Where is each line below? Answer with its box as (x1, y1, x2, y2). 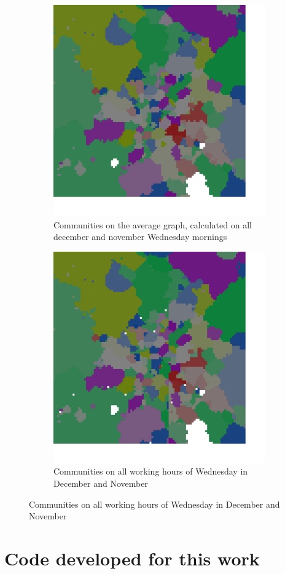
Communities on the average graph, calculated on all (53, 218, 252, 231)
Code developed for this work (4, 545, 260, 570)
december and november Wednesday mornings (53, 230, 227, 243)
